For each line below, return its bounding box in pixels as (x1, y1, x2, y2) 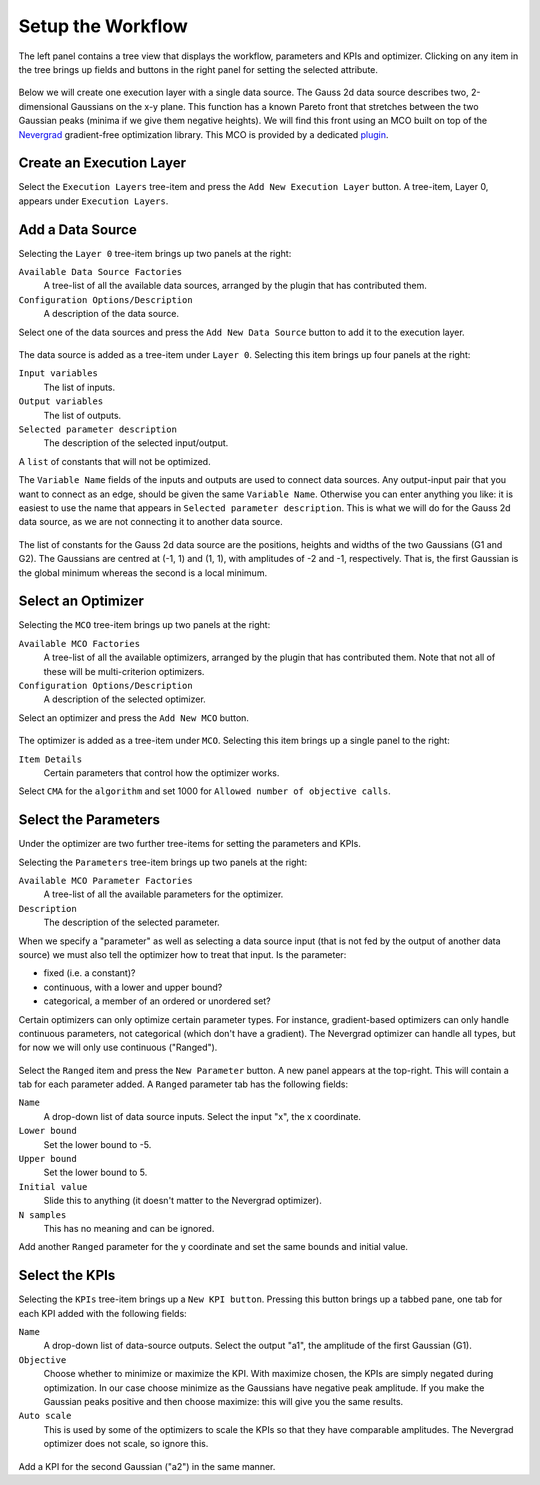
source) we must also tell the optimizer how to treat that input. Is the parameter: (18, 948, 347, 960)
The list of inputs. (43, 381, 115, 393)
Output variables (18, 396, 104, 407)
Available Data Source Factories (18, 266, 183, 278)
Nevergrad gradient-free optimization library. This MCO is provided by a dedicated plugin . (18, 128, 389, 140)
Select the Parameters (18, 811, 160, 829)
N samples (18, 1209, 67, 1220)
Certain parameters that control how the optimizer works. (43, 766, 280, 779)
